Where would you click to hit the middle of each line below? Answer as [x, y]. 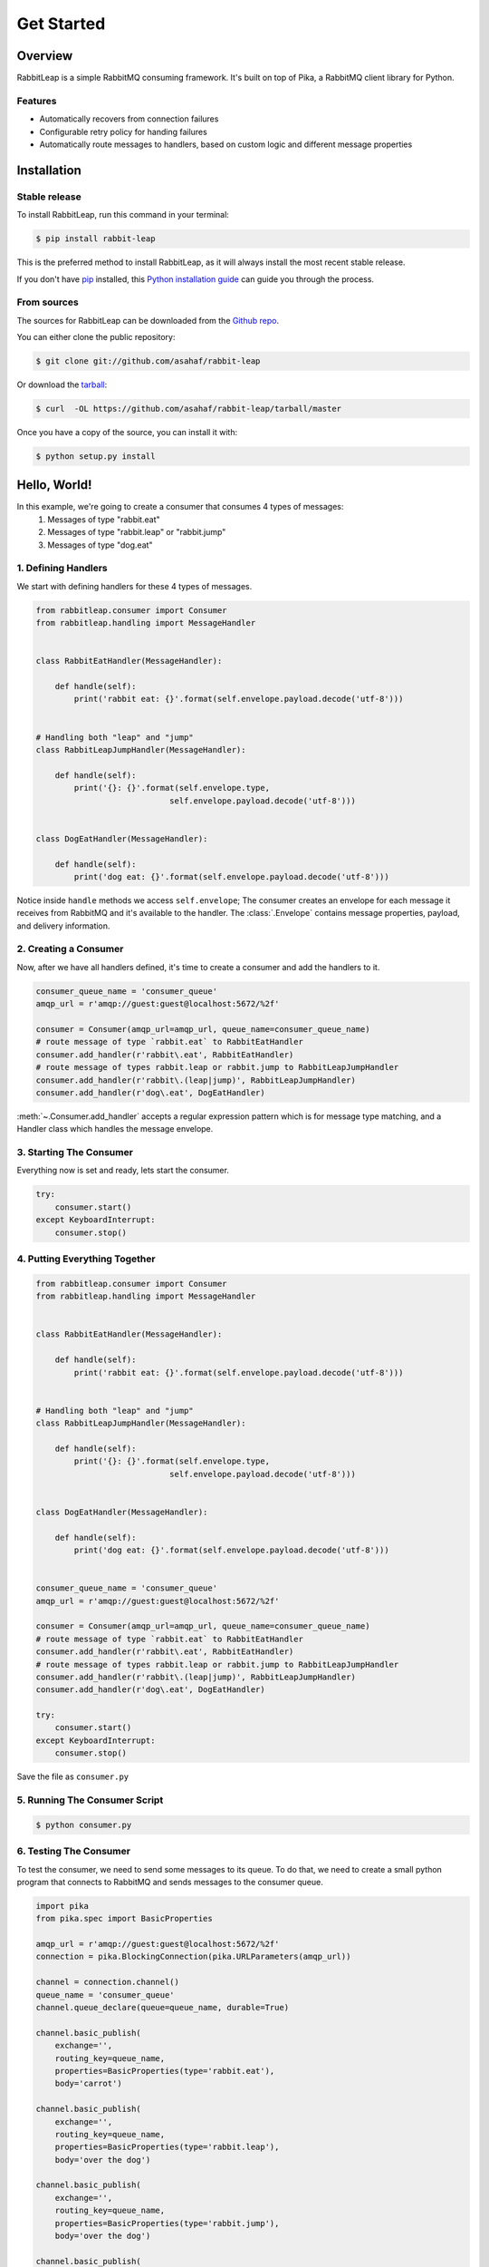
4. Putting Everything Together [86, 1259]
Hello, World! [54, 485]
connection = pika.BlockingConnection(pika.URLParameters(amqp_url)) [193, 1957]
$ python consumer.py [84, 1824]
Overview [45, 56]
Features [37, 101]
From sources [48, 302]
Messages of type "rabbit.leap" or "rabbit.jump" [137, 532]
